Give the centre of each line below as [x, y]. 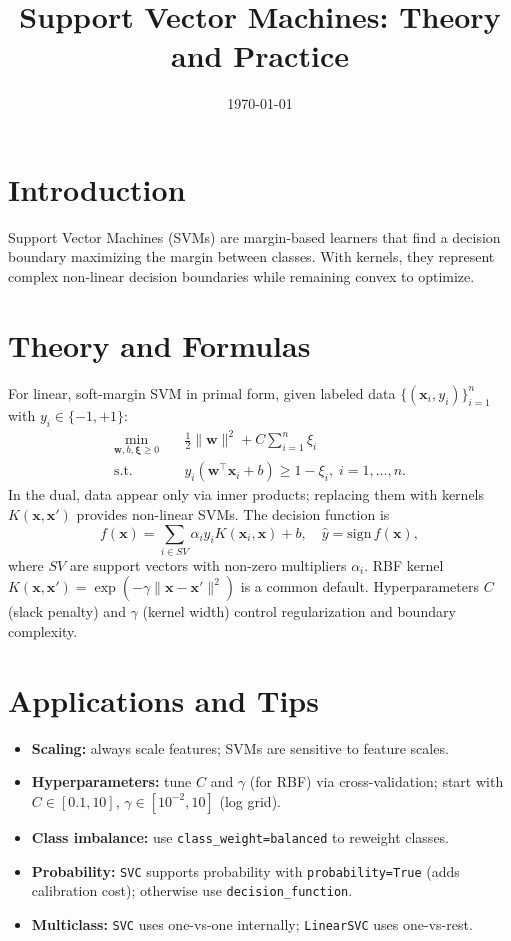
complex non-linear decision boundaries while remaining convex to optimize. [241, 276]
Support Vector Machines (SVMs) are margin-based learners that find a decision [254, 236]
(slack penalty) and [67, 611]
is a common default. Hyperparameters [360, 586]
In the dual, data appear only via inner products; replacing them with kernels [246, 494]
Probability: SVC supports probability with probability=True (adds [245, 870]
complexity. [43, 631]
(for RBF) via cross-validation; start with [376, 781]
